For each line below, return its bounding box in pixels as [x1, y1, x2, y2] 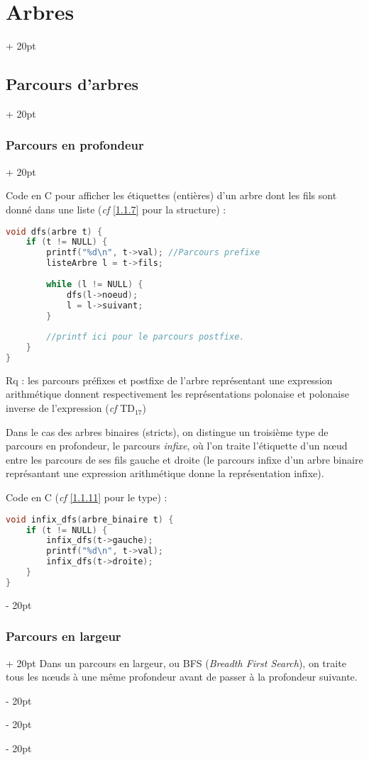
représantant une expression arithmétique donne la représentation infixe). [6, 466, 324, 481]
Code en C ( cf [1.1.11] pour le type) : [6, 490, 167, 505]
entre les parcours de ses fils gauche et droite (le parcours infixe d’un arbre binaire [6, 452, 363, 466]
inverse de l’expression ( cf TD [6, 401, 135, 415]
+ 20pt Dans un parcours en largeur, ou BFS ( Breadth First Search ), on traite [6, 655, 346, 670]
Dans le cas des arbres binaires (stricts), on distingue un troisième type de [6, 424, 329, 439]
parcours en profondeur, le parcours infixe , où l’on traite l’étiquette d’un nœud [6, 438, 348, 453]
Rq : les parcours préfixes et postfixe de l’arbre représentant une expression [6, 372, 333, 387]
